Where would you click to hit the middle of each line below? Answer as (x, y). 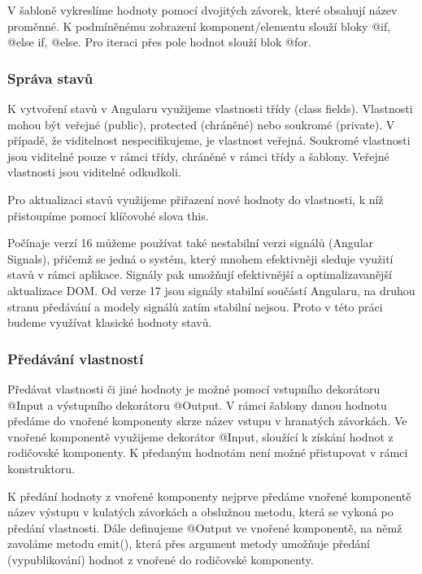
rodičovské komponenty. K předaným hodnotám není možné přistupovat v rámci (208, 452)
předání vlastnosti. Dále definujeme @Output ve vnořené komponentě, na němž (205, 527)
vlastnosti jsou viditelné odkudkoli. (94, 172)
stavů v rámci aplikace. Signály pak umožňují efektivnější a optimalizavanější (200, 274)
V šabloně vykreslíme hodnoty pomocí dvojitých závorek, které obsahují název (202, 10)
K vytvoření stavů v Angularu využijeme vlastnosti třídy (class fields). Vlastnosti (210, 108)
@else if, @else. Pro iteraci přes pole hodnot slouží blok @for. (159, 42)
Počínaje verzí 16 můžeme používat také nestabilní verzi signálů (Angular (191, 243)
